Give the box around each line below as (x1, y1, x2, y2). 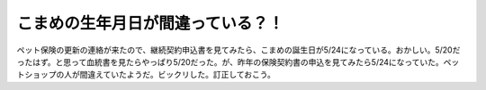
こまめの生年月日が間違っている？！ (16, 13, 284, 33)
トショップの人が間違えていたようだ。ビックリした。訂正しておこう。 (16, 70, 276, 80)
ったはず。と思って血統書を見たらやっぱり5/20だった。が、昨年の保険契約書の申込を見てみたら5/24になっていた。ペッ (16, 56, 460, 67)
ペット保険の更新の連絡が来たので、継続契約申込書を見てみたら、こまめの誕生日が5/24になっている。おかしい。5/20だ (16, 45, 461, 55)
